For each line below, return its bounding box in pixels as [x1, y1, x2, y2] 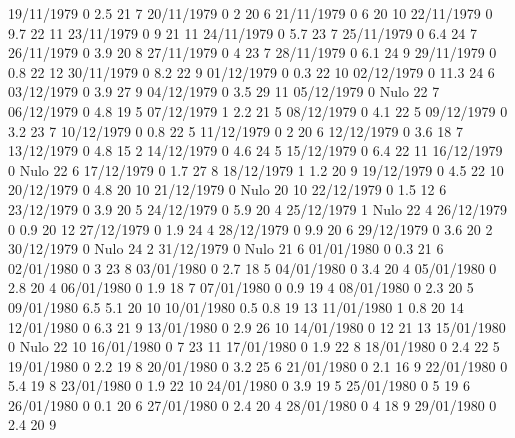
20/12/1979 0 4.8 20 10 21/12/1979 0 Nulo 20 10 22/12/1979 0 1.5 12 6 [8, 179, 447, 200]
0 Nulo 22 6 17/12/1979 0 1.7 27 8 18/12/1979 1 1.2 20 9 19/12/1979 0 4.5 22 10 [8, 159, 504, 180]
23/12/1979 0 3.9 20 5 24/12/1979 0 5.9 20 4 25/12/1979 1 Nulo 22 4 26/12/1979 [8, 198, 507, 219]
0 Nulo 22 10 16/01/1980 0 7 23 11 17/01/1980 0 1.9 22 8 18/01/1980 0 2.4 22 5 [8, 336, 500, 357]
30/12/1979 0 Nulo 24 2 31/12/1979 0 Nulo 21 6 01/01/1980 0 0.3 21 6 [8, 238, 444, 259]
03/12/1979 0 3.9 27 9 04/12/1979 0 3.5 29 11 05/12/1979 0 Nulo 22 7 [8, 81, 440, 102]
